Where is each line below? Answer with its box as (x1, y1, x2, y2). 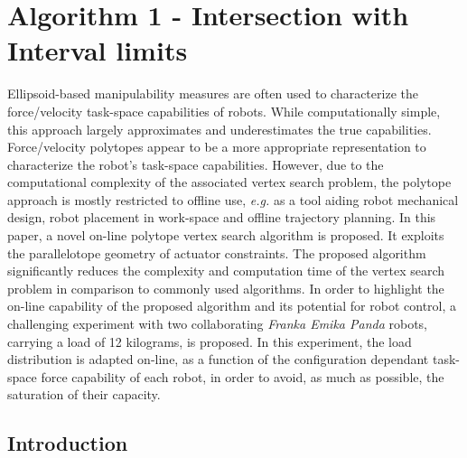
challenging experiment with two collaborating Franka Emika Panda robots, (7, 314, 428, 333)
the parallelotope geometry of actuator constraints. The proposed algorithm (7, 243, 426, 262)
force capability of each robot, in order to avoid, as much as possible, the (41, 367, 444, 386)
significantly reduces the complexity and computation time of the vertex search (7, 261, 445, 280)
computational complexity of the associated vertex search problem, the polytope (7, 173, 452, 192)
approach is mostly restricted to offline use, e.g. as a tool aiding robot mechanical (7, 190, 459, 209)
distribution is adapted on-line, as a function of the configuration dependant (7, 350, 429, 369)
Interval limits (7, 32, 188, 69)
